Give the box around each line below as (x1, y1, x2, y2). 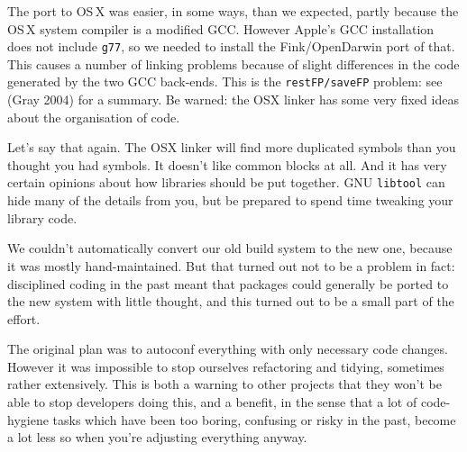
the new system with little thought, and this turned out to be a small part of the (7, 292, 454, 311)
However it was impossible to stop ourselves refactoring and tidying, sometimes (7, 357, 444, 375)
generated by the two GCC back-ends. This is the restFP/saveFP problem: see (7, 72, 443, 91)
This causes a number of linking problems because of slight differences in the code (7, 54, 460, 73)
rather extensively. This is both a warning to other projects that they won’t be (7, 375, 442, 393)
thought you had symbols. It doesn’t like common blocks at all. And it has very (7, 155, 447, 174)
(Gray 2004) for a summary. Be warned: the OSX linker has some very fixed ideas (7, 90, 459, 109)
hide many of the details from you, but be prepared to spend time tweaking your (7, 191, 453, 210)
